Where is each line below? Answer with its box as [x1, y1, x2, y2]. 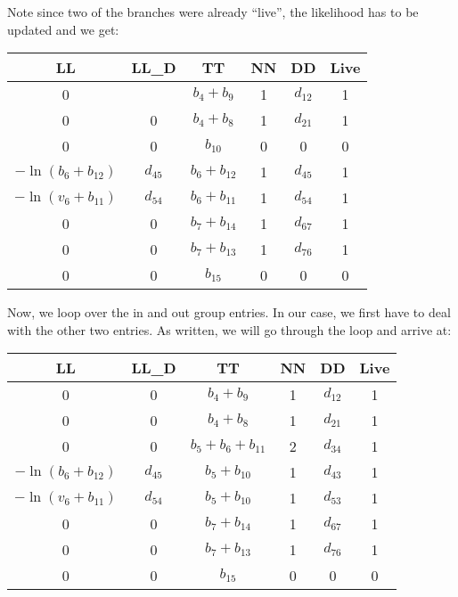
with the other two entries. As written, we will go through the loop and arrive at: [7, 320, 452, 339]
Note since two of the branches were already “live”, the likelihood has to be [7, 3, 419, 20]
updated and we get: [7, 20, 119, 38]
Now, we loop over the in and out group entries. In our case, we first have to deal [7, 303, 451, 322]
